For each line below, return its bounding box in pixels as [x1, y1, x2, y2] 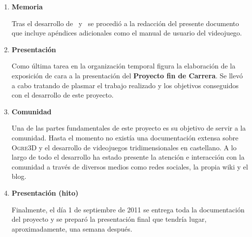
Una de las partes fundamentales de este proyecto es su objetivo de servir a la [11, 123, 246, 133]
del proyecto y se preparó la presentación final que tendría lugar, [11, 214, 207, 224]
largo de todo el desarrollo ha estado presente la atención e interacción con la [11, 152, 245, 162]
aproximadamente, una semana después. [11, 223, 132, 234]
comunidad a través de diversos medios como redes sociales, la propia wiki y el [11, 161, 248, 171]
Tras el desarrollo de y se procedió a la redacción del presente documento [11, 18, 239, 28]
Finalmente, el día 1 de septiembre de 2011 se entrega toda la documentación [11, 204, 245, 214]
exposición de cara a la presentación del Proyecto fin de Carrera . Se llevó [11, 70, 243, 80]
